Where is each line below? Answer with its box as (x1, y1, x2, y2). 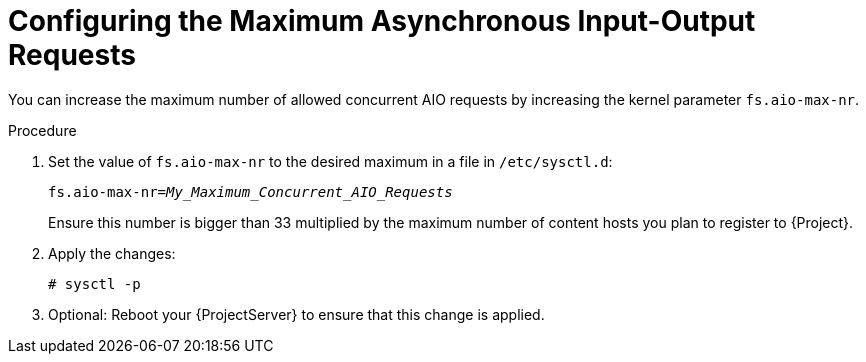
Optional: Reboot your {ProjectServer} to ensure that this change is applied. (48, 305, 545, 323)
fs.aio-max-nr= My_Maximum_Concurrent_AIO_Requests (48, 183, 453, 200)
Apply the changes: (48, 244, 176, 262)
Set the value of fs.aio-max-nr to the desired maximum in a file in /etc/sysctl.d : (48, 152, 613, 170)
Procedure (8, 121, 77, 139)
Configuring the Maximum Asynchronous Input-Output (8, 4, 756, 38)
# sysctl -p (48, 275, 141, 292)
